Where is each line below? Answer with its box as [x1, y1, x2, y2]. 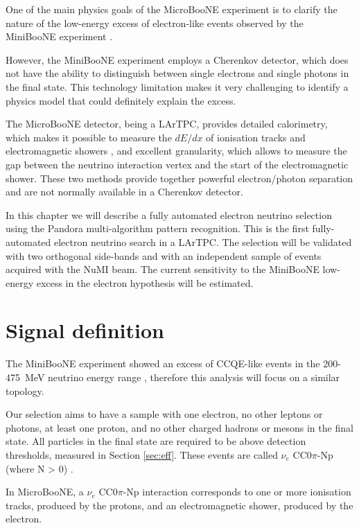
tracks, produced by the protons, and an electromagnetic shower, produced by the [6, 498, 353, 512]
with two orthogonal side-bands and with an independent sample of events [6, 248, 322, 263]
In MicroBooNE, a [6, 484, 84, 499]
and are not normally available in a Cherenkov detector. [6, 184, 243, 199]
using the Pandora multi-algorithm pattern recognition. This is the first [6, 221, 309, 236]
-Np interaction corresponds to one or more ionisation [123, 484, 351, 499]
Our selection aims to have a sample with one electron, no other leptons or [6, 407, 323, 421]
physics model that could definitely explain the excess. [6, 93, 236, 107]
